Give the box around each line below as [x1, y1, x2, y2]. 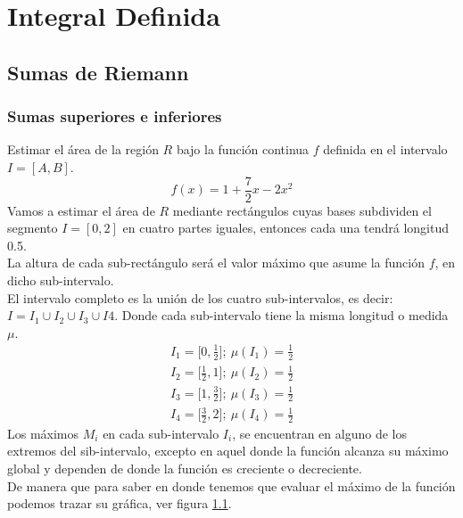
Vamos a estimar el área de [7, 201, 155, 219]
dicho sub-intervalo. [7, 271, 114, 289]
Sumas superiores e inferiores [7, 105, 222, 127]
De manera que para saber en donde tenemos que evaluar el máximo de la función [7, 476, 456, 495]
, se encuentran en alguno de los [232, 423, 407, 442]
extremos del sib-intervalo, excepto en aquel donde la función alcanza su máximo [7, 441, 449, 460]
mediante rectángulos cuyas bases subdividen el [172, 201, 432, 219]
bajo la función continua [176, 140, 310, 159]
